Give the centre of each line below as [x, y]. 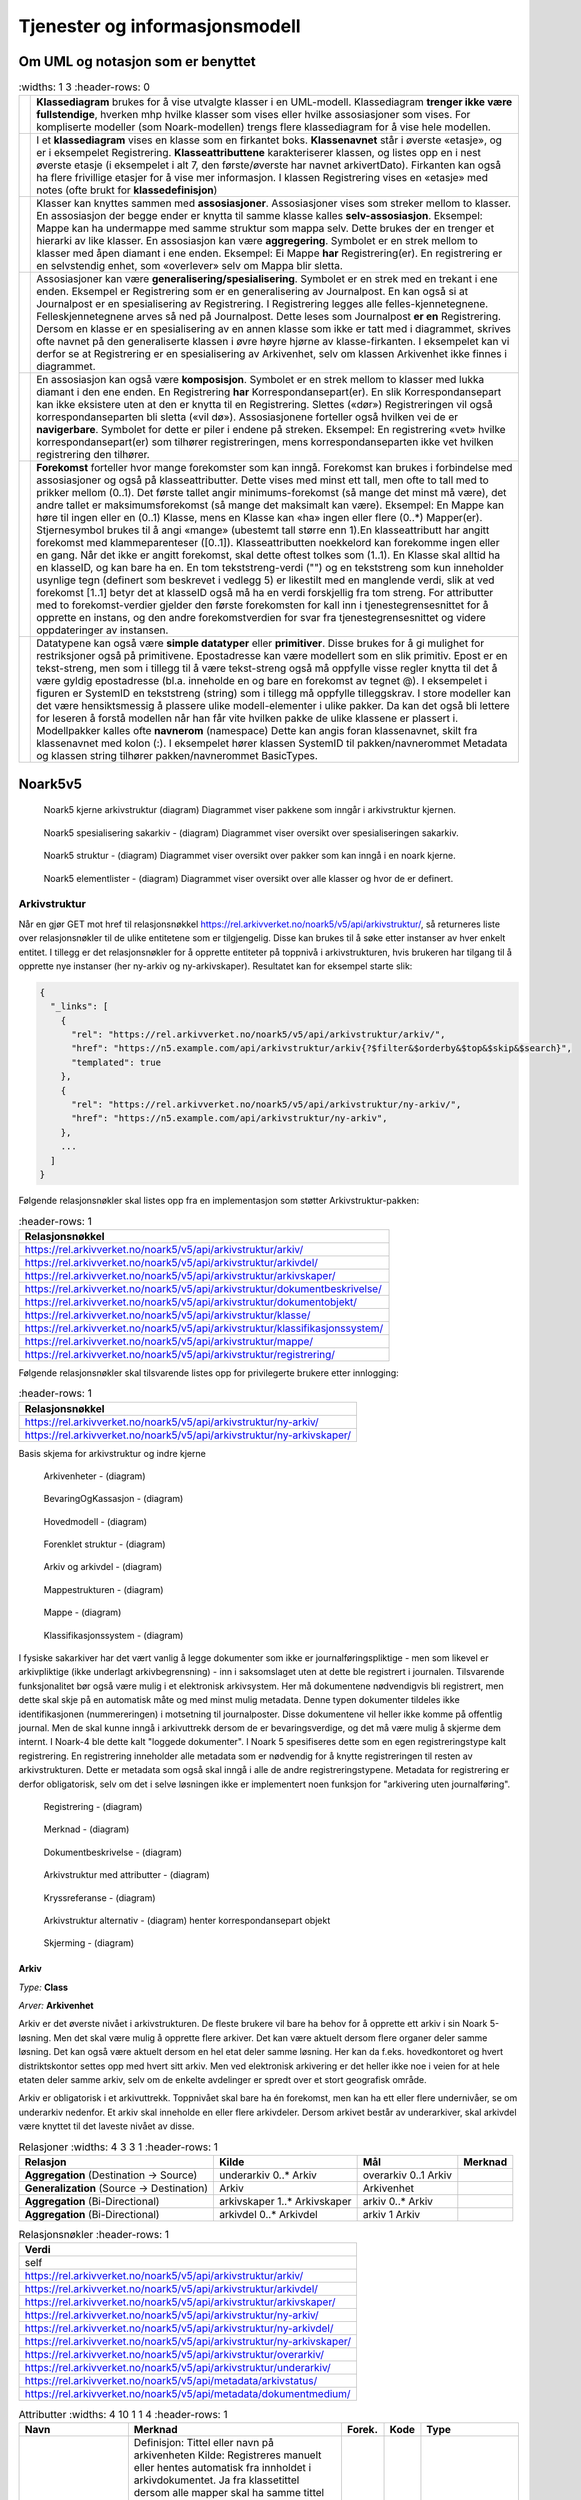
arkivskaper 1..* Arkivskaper [285, 2201]
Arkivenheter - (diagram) [94, 1476]
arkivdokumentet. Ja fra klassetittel [216, 2480]
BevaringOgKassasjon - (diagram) [113, 1499]
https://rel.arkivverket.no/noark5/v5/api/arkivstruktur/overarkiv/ [174, 2355]
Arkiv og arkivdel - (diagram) [103, 1567]
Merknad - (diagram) [86, 1829]
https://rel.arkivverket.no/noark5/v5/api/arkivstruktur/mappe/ [169, 1341]
